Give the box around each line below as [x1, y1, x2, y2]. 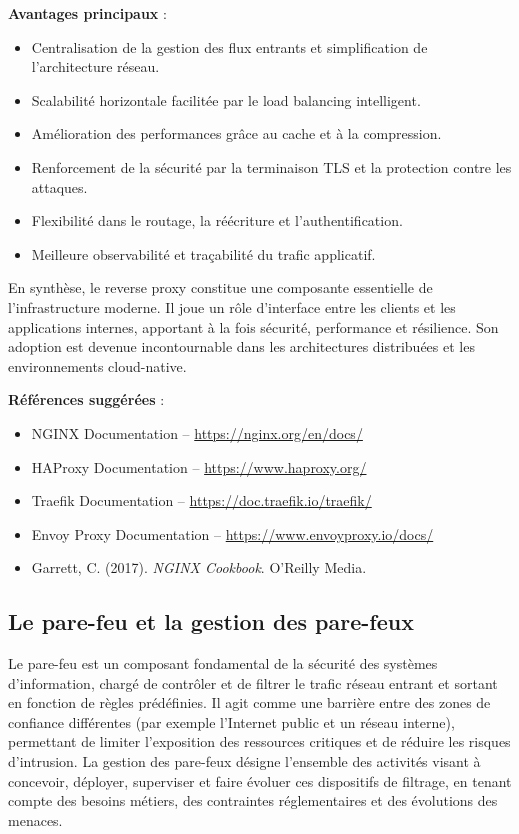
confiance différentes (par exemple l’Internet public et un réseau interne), [8, 711, 455, 732]
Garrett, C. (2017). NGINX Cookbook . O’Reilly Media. [31, 557, 367, 578]
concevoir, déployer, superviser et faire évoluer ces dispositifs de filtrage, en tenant [8, 770, 512, 791]
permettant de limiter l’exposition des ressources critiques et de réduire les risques [8, 731, 511, 752]
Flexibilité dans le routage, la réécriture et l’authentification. [31, 210, 403, 231]
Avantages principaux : [8, 3, 167, 23]
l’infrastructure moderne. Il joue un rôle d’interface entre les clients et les [8, 296, 456, 317]
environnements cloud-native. [8, 355, 187, 376]
